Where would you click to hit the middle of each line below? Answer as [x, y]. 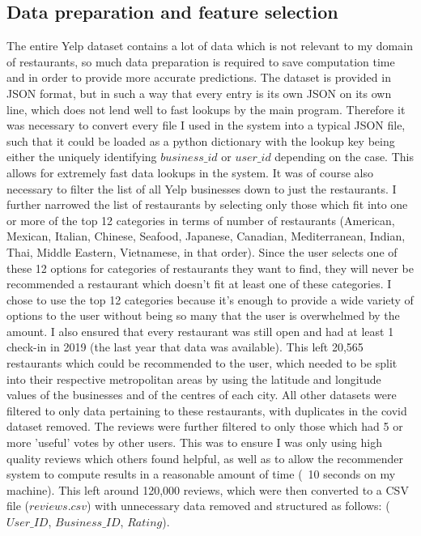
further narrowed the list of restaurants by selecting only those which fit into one [207, 204]
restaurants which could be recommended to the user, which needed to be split [202, 363]
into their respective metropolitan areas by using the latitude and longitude [194, 379]
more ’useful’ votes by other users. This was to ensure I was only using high [194, 442]
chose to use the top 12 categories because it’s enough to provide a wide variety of [210, 299]
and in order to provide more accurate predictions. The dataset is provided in [199, 77]
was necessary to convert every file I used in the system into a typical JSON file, [206, 125]
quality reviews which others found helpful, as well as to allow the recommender [205, 458]
